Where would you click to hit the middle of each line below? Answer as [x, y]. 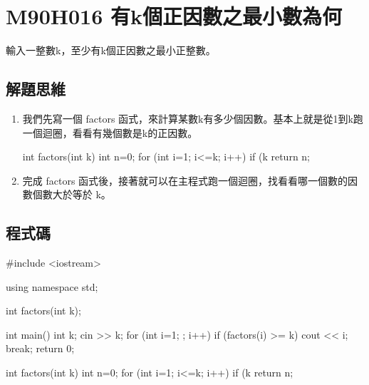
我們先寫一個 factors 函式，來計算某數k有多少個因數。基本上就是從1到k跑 [193, 118]
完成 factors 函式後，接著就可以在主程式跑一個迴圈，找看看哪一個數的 [185, 180]
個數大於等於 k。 [72, 194]
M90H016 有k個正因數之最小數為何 [174, 16]
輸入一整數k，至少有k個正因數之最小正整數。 [111, 50]
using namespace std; [52, 286]
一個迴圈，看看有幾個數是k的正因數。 [110, 132]
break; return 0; [40, 348]
